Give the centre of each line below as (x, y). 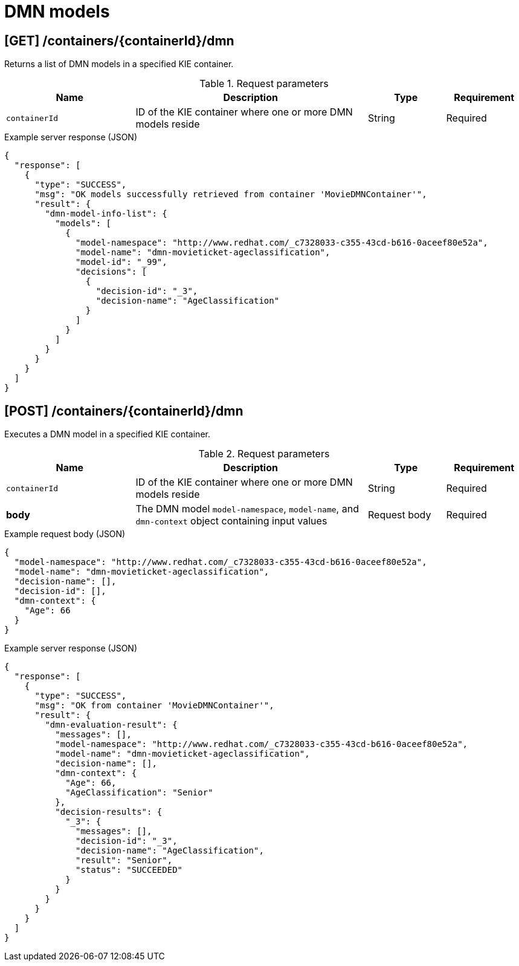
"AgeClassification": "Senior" (139, 793)
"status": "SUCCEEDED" (129, 870)
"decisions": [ (111, 272)
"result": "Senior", (124, 860)
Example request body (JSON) (65, 534)
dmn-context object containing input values (231, 521)
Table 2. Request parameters (264, 454)
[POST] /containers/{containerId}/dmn (124, 411)
